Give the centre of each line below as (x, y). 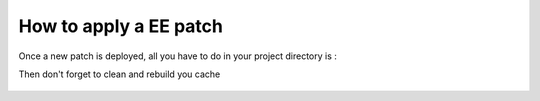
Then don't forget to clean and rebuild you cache (119, 74)
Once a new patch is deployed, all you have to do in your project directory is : (177, 56)
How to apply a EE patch (121, 26)
